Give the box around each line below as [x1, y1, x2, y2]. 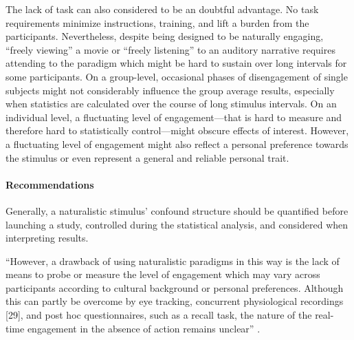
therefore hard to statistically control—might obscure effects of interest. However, [5, 123, 349, 138]
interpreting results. [5, 231, 89, 245]
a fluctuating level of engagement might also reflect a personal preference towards [5, 136, 349, 151]
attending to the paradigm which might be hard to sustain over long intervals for [5, 56, 347, 70]
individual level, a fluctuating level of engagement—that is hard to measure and [5, 109, 342, 124]
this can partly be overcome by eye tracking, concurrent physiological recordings [5, 294, 344, 308]
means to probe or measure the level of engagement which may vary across [5, 267, 320, 281]
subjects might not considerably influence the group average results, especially [5, 83, 335, 97]
